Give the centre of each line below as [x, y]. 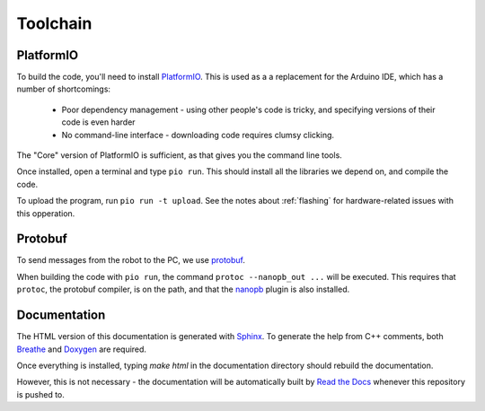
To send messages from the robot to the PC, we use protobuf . [131, 260]
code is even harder [98, 122]
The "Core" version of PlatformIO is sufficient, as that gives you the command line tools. [180, 155]
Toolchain [54, 23]
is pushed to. [40, 394]
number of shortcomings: [64, 89]
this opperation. [46, 213]
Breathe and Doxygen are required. [82, 349]
